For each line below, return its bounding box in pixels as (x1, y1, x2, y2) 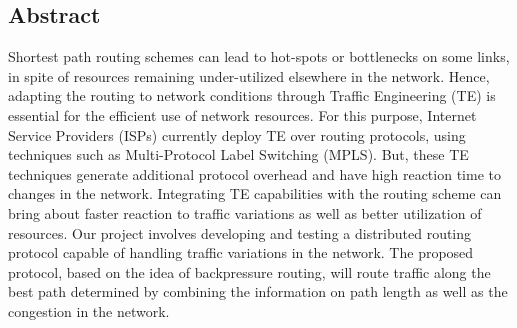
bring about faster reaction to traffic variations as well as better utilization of (8, 202, 482, 223)
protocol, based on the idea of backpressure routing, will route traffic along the (8, 261, 491, 282)
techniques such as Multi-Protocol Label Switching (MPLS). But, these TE (8, 144, 469, 165)
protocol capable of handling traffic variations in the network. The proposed (8, 242, 474, 263)
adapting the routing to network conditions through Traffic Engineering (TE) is (8, 85, 496, 106)
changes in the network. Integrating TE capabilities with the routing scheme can (8, 183, 502, 204)
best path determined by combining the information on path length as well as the (8, 281, 508, 302)
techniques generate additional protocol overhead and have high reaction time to (8, 163, 501, 184)
